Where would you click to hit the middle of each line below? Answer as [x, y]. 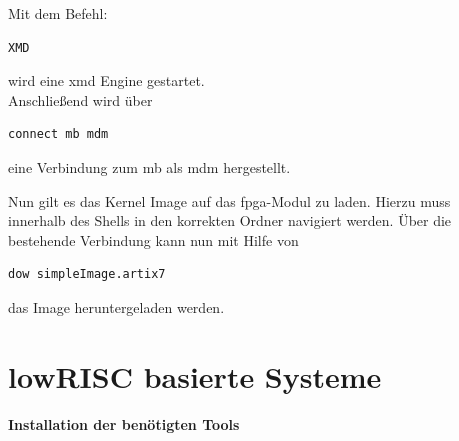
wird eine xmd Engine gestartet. [106, 80]
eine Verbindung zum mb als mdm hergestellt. [149, 166]
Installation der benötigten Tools [124, 423]
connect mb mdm [58, 134]
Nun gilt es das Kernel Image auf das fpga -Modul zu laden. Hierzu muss [229, 200]
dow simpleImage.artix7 [87, 274]
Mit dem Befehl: [58, 13]
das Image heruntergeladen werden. [116, 306]
